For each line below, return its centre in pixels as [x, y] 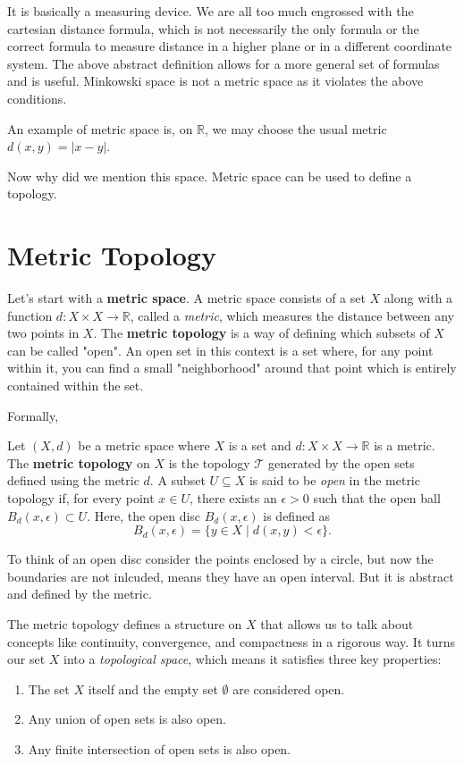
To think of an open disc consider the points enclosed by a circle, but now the [220, 559]
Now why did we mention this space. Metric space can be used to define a [210, 176]
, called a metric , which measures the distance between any [292, 315]
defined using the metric [73, 480]
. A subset [177, 480]
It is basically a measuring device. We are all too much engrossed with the [211, 11]
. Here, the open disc [144, 515]
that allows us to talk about [337, 623]
